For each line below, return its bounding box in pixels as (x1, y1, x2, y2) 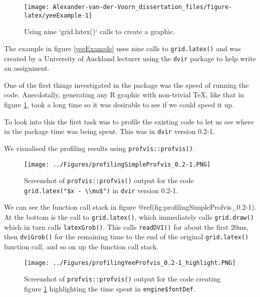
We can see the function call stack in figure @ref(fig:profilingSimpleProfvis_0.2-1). (4, 202, 256, 212)
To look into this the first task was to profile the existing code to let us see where (4, 116, 254, 126)
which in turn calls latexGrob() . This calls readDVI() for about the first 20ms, (4, 221, 248, 232)
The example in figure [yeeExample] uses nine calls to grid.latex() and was (4, 43, 241, 53)
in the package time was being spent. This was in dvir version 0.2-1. (4, 126, 215, 136)
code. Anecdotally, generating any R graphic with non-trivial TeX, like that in (4, 89, 244, 100)
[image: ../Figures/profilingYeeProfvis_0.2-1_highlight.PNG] (24, 259, 236, 266)
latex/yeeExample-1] (24, 12, 93, 19)
